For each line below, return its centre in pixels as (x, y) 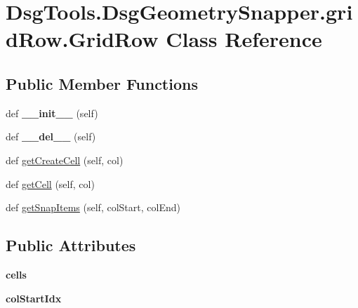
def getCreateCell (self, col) (65, 160)
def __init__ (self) (52, 113)
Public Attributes (71, 245)
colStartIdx (34, 298)
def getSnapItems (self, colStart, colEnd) (93, 207)
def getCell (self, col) (50, 183)
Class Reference (244, 39)
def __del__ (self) (51, 136)
